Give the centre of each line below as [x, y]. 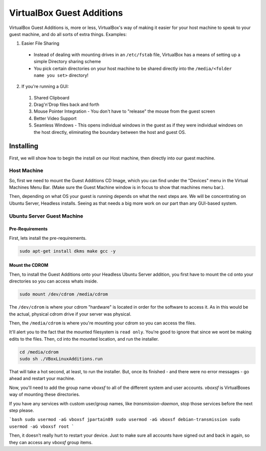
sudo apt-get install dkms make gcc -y [67, 251]
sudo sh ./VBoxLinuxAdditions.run [61, 359]
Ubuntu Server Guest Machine [46, 216]
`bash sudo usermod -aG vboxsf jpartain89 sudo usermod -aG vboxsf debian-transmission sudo [125, 419]
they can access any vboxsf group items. [51, 442]
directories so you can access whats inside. [53, 281]
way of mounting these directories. [45, 394]
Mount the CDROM [29, 265]
